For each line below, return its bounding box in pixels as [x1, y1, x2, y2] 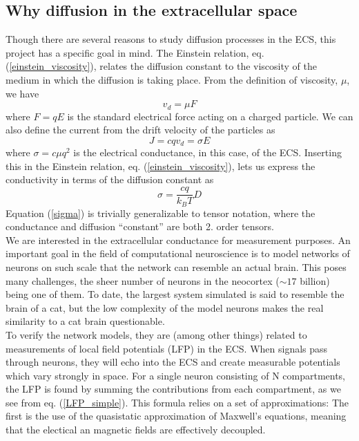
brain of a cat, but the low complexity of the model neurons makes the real [6, 300, 324, 315]
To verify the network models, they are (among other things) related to [6, 327, 307, 341]
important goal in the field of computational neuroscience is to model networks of [6, 246, 350, 261]
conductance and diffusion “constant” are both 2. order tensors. [6, 219, 274, 234]
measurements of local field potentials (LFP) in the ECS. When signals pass [6, 341, 328, 355]
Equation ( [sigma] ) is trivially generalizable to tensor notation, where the [6, 205, 316, 220]
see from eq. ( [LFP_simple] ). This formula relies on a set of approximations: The [6, 395, 349, 409]
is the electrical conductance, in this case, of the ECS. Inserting [73, 145, 342, 160]
